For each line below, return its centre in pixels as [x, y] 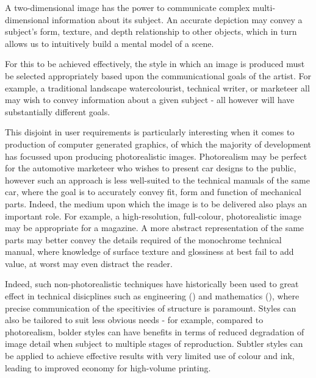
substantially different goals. [58, 111]
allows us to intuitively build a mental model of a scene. [110, 43]
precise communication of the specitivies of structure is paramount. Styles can [151, 308]
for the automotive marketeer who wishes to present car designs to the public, [151, 168]
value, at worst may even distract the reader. [89, 263]
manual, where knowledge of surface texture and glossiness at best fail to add [149, 251]
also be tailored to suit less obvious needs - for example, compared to [134, 320]
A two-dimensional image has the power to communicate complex [127, 7]
